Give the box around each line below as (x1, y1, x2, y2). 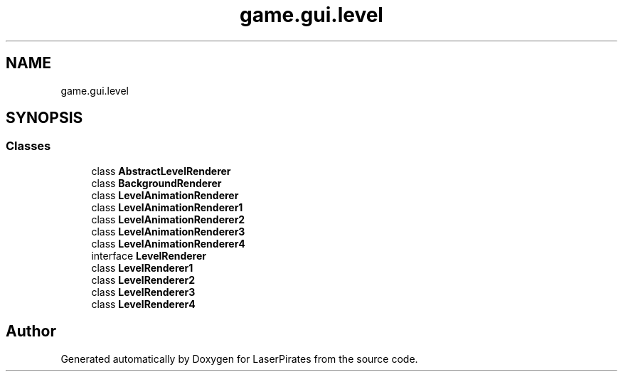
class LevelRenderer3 (91, 285, 196, 298)
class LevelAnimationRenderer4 (91, 237, 245, 250)
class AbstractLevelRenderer (91, 164, 231, 177)
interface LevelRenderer (91, 249, 207, 262)
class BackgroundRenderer (91, 176, 222, 189)
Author (6, 322, 56, 341)
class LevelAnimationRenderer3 (91, 225, 245, 238)
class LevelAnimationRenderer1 (91, 201, 243, 213)
